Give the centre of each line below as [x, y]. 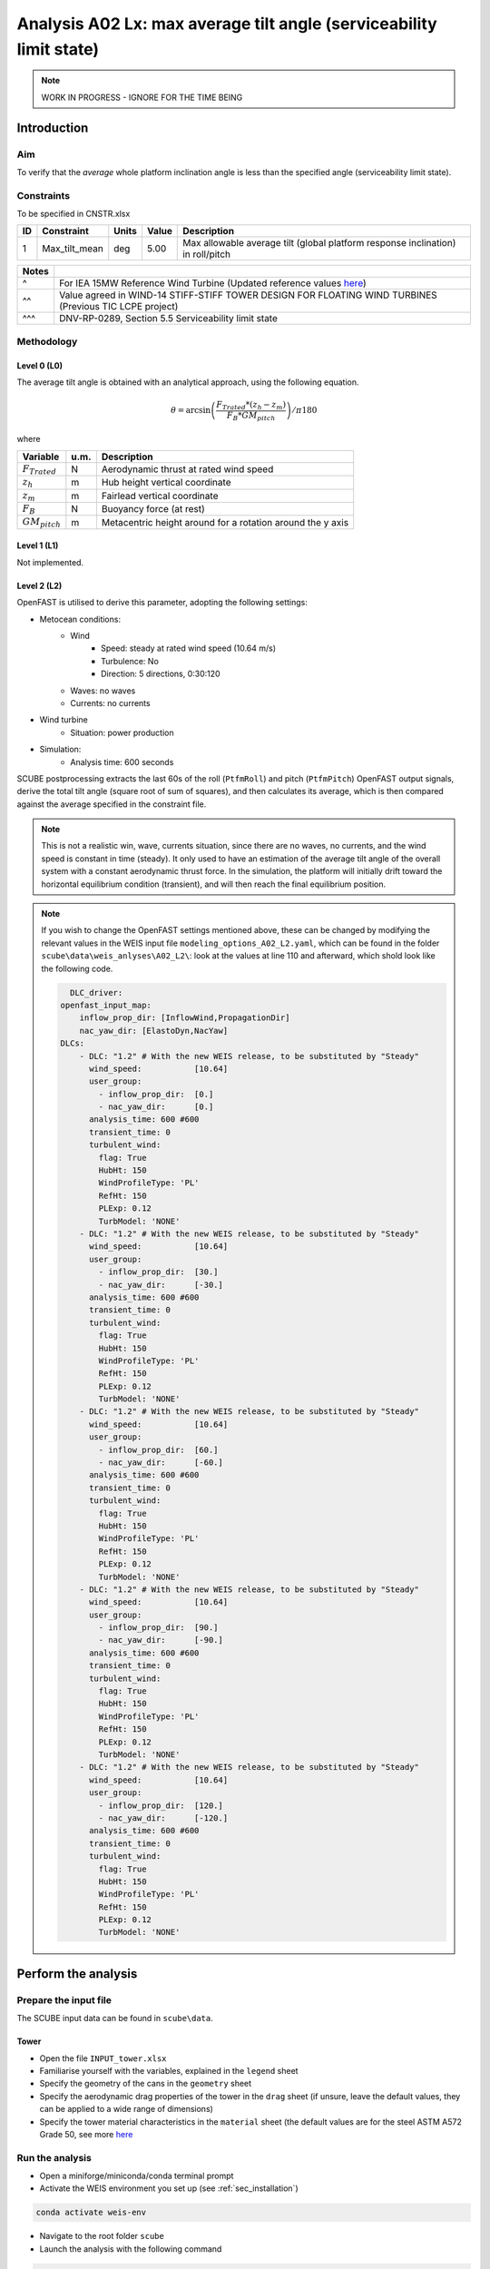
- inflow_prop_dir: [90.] [158, 1628]
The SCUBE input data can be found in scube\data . [115, 2019]
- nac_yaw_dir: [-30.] [161, 1285]
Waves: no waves [103, 691]
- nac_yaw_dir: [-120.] [163, 1818]
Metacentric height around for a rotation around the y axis [225, 522]
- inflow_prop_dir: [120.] [161, 1805]
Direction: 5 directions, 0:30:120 [161, 674]
